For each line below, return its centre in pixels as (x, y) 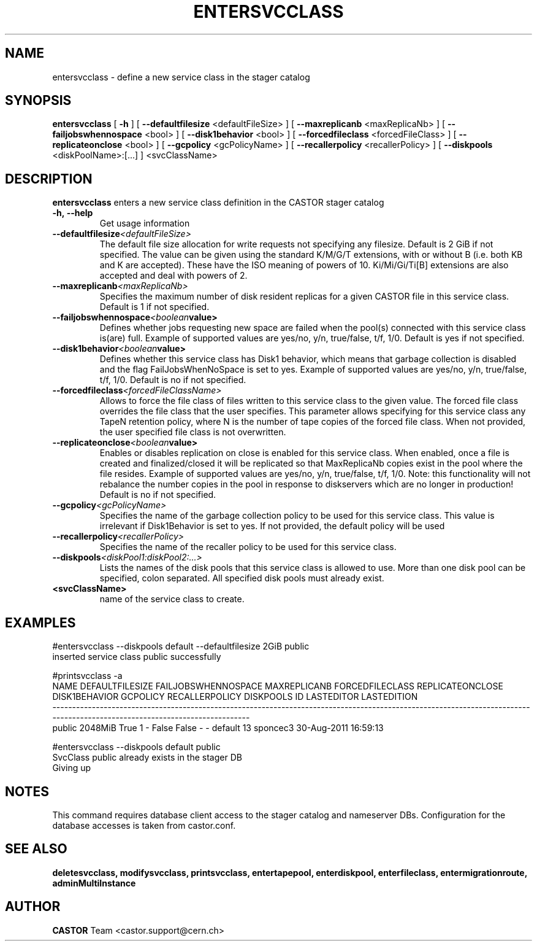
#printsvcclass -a (87, 676)
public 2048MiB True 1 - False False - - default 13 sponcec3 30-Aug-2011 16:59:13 (218, 728)
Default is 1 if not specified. (154, 307)
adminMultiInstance (94, 883)
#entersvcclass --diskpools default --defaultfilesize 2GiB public (181, 646)
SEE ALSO (36, 849)
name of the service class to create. (172, 599)
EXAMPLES (40, 622)
